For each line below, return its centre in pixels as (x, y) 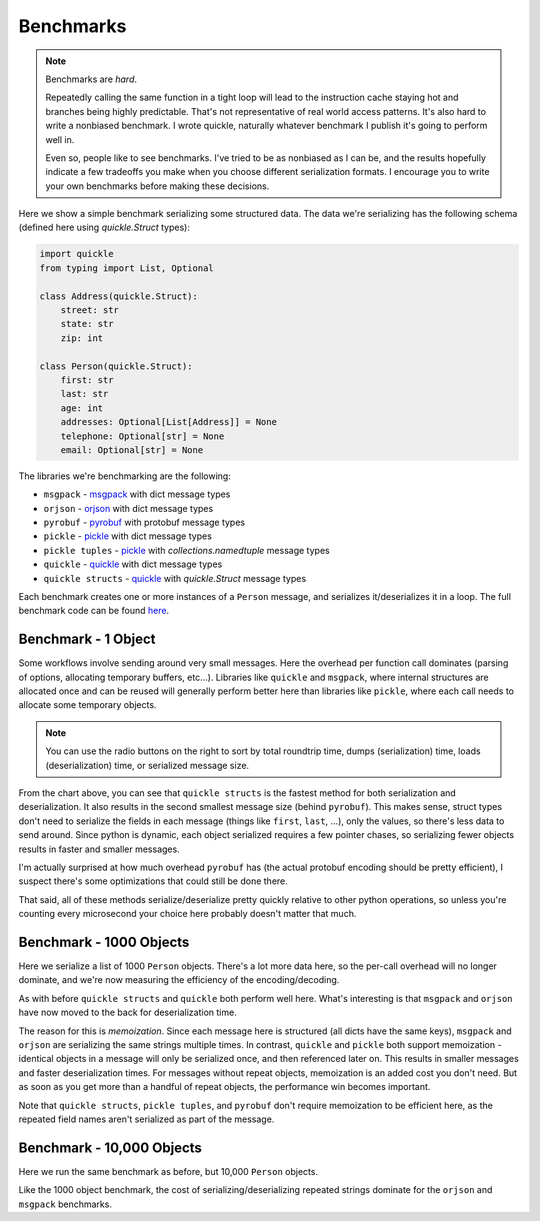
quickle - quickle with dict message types (133, 564)
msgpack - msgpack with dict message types (137, 494)
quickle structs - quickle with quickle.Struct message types (175, 578)
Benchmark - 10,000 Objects (110, 1147)
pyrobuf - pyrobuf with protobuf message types (144, 522)
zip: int (82, 338)
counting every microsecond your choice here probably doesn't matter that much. (187, 914)
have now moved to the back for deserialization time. (127, 1012)
